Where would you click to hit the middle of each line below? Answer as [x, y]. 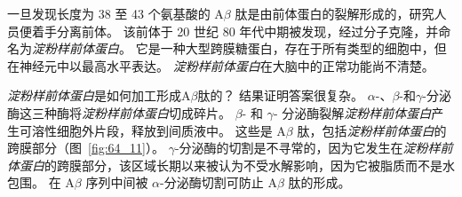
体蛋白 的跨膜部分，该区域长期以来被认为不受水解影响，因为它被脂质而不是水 [231, 165]
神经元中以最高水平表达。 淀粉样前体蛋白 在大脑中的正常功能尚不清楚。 [227, 65]
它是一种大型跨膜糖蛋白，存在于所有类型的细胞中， [285, 48]
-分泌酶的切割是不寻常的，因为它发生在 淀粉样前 [314, 148]
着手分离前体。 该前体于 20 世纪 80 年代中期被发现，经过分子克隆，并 [235, 31]
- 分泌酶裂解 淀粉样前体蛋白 [352, 112]
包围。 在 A [41, 182]
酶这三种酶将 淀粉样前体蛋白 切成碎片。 [119, 112]
